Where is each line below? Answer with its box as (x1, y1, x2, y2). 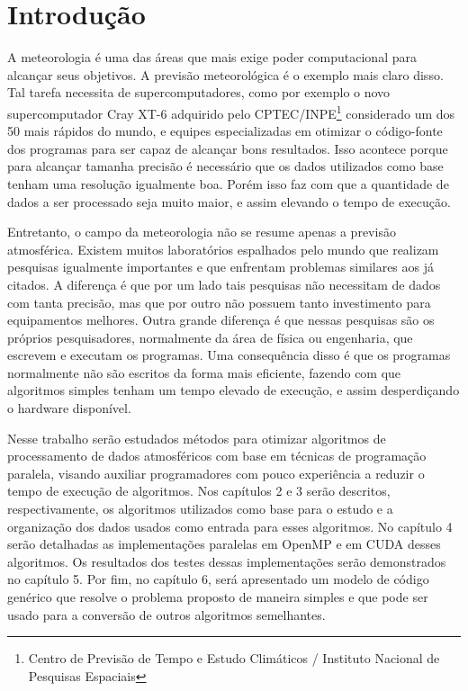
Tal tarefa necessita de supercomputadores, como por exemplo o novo (7, 83, 391, 102)
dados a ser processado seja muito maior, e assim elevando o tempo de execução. (7, 192, 451, 211)
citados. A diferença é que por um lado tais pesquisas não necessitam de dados (7, 274, 441, 293)
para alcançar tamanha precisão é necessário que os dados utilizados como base (7, 157, 444, 175)
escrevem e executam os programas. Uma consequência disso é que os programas (7, 345, 451, 364)
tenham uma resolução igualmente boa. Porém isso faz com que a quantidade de (7, 174, 449, 193)
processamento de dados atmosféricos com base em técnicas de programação (7, 446, 427, 465)
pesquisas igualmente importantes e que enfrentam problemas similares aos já (7, 257, 435, 276)
